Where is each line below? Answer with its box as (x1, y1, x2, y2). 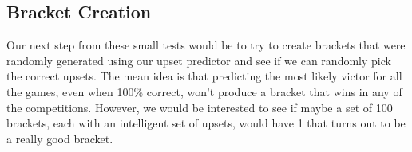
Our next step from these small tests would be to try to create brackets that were (6, 37, 406, 53)
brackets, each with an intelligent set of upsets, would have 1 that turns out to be (6, 115, 406, 131)
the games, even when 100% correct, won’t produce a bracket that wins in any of (6, 83, 402, 99)
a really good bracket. (6, 130, 113, 146)
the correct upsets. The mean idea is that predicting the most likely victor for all (6, 68, 402, 84)
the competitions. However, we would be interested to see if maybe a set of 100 (6, 99, 393, 115)
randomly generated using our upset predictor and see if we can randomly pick (6, 52, 391, 68)
